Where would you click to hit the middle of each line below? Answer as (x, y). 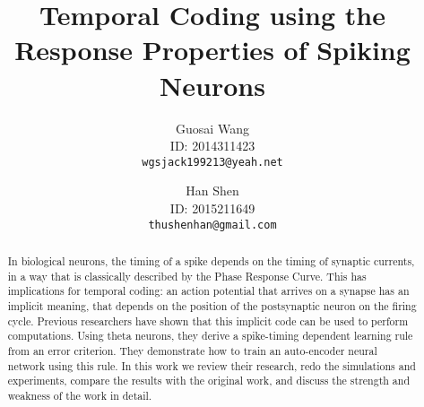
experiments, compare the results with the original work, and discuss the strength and (209, 381)
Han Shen (212, 191)
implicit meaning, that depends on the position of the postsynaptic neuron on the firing (212, 305)
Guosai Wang (212, 128)
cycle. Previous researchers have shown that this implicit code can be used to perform (208, 320)
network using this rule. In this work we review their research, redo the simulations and (212, 365)
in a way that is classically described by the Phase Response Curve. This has (187, 276)
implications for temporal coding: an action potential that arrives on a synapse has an (208, 291)
